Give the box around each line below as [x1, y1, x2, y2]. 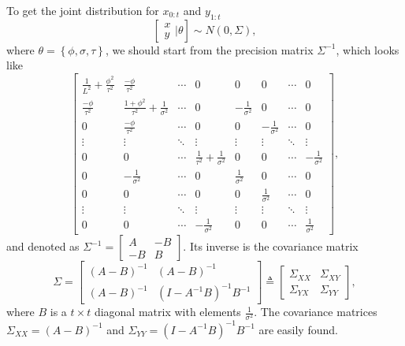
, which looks [336, 41, 399, 58]
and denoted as [6, 238, 80, 255]
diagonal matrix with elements [94, 303, 241, 320]
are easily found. [258, 321, 338, 337]
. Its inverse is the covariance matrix [183, 238, 359, 255]
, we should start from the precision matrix [105, 41, 314, 58]
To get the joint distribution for [6, 2, 159, 18]
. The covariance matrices [254, 303, 377, 320]
